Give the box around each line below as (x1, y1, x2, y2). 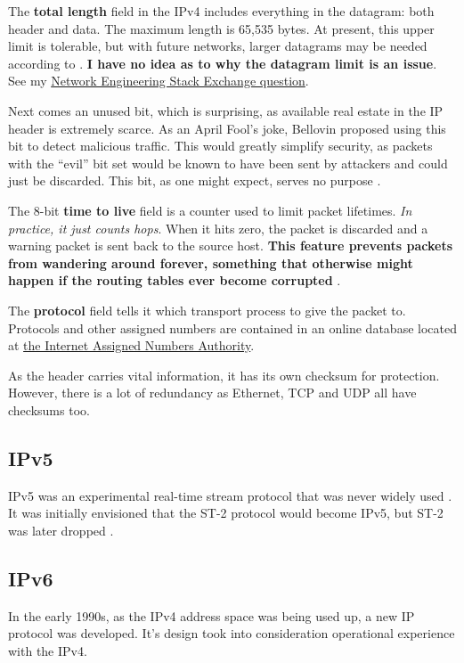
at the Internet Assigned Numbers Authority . (8, 336, 255, 355)
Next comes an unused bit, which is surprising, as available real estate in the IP (8, 101, 444, 119)
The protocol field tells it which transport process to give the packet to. (8, 300, 406, 319)
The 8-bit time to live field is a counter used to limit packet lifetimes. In (8, 201, 412, 219)
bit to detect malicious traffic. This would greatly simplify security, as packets (8, 136, 433, 155)
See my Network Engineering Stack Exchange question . (8, 71, 309, 90)
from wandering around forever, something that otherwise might (8, 253, 413, 272)
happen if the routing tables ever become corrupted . (8, 271, 341, 290)
